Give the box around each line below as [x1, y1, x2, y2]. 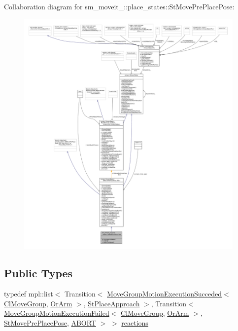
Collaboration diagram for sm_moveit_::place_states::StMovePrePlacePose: [4, 1, 235, 11]
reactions [121, 318, 148, 328]
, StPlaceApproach [83, 298, 140, 308]
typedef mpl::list [4, 289, 53, 299]
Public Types [4, 265, 73, 281]
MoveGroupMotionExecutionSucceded [107, 289, 222, 299]
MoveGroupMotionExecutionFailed [4, 308, 109, 318]
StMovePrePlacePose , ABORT [4, 318, 96, 328]
